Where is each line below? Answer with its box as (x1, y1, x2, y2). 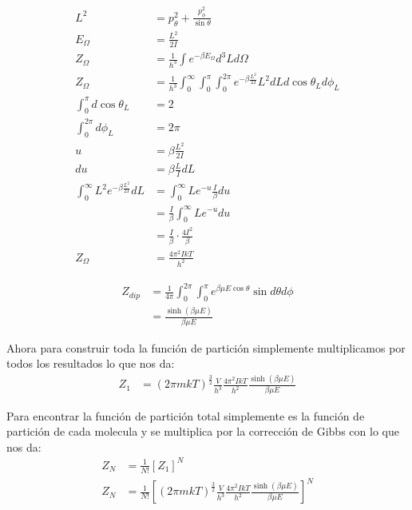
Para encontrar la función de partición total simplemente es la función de (6, 407, 365, 424)
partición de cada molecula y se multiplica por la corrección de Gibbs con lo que (6, 423, 399, 440)
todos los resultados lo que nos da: (6, 355, 175, 372)
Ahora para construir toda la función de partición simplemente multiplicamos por (6, 339, 406, 356)
